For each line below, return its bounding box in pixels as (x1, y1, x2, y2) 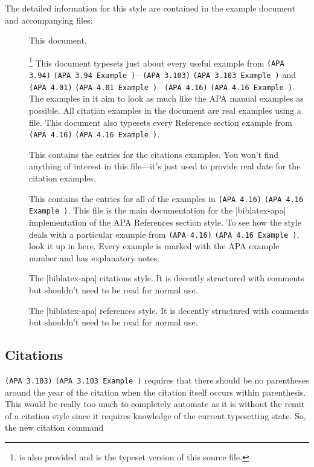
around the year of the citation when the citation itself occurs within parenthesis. (5, 385, 306, 398)
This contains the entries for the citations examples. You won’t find (29, 148, 279, 160)
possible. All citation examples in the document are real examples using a (29, 104, 301, 116)
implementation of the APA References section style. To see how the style (29, 215, 302, 228)
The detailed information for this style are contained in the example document (5, 2, 295, 14)
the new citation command (5, 421, 104, 434)
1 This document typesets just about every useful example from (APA (29, 54, 284, 69)
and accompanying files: (5, 13, 93, 26)
